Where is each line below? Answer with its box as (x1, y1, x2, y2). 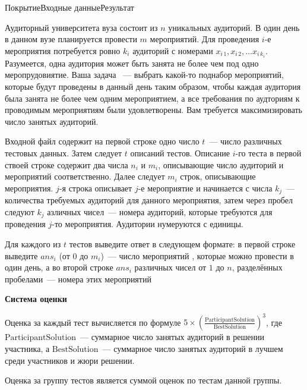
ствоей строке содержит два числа (5, 158, 128, 171)
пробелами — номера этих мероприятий (5, 272, 151, 285)
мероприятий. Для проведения (150, 33, 259, 45)
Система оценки (5, 292, 67, 305)
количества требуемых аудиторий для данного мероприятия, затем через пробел (5, 194, 293, 206)
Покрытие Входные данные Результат (5, 1, 134, 13)
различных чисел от (134, 261, 207, 273)
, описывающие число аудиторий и (158, 158, 284, 171)
